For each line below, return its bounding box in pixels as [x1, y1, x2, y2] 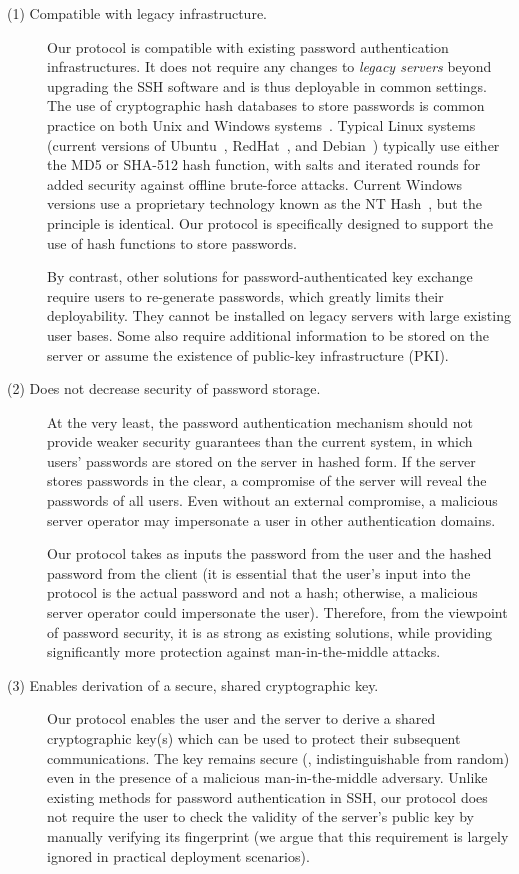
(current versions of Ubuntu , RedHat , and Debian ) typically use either [47, 134, 500, 155]
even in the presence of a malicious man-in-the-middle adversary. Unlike [47, 767, 488, 788]
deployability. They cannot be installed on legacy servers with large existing [47, 305, 511, 326]
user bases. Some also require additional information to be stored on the [47, 324, 489, 345]
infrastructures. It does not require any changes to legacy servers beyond [47, 56, 492, 77]
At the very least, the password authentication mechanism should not [47, 411, 473, 432]
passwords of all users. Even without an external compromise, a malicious [47, 490, 498, 511]
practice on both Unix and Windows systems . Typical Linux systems [47, 114, 476, 135]
